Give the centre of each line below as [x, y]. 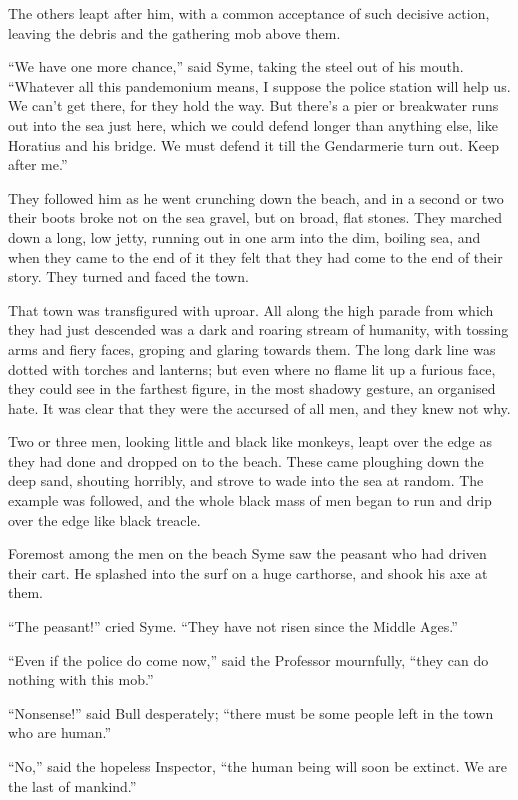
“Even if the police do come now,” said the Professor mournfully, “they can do [248, 659]
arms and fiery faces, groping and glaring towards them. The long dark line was [252, 348]
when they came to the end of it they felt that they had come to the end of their [255, 256]
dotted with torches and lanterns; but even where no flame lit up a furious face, [252, 368]
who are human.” [60, 732]
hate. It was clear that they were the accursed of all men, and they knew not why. [259, 407]
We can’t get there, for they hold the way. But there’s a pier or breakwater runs [253, 105]
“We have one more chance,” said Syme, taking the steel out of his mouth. [236, 66]
